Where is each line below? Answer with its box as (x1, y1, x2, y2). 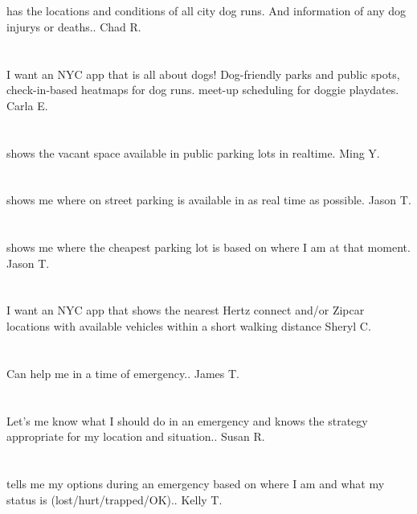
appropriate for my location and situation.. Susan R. (6, 428, 265, 445)
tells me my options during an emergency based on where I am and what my (6, 475, 385, 491)
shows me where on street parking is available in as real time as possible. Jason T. (6, 191, 411, 208)
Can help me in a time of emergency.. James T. (6, 364, 239, 381)
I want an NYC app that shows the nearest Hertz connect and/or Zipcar (6, 302, 365, 319)
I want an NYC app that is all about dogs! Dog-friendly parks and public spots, (6, 65, 400, 82)
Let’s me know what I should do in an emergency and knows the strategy (6, 412, 368, 429)
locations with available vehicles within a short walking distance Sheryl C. (6, 318, 371, 335)
